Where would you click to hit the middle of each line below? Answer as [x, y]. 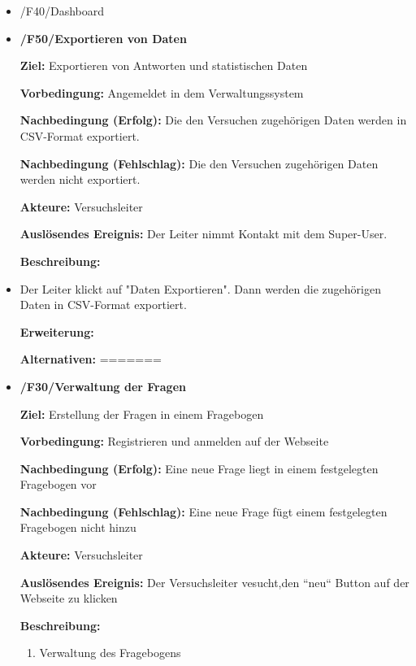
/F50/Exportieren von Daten [103, 38]
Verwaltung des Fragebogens [110, 653]
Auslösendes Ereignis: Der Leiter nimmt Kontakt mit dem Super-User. [204, 234]
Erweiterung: [57, 331]
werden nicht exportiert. [80, 179]
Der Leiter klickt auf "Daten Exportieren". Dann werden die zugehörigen [200, 288]
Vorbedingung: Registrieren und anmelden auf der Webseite [174, 441]
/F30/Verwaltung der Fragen [103, 386]
